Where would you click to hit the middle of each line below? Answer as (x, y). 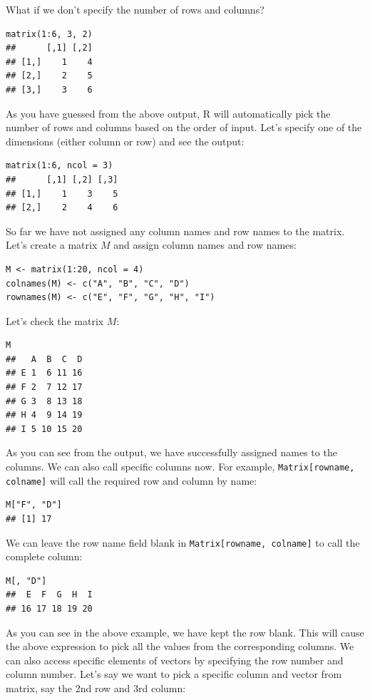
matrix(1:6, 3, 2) (49, 34)
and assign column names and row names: (205, 245)
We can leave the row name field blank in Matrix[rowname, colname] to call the (183, 542)
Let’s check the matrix (55, 320)
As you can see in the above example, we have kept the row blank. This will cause (185, 632)
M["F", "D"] (34, 505)
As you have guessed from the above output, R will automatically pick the (168, 113)
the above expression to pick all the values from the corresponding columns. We (180, 646)
